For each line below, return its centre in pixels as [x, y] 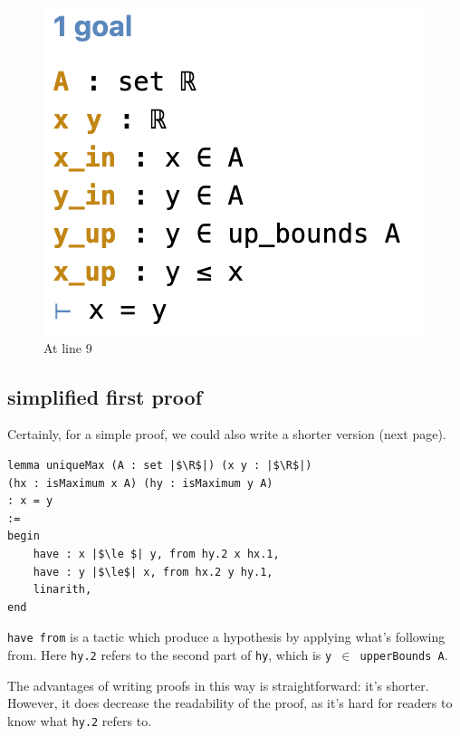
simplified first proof [105, 396]
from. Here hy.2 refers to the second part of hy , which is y [170, 654]
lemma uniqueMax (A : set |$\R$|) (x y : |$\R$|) [160, 465]
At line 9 [68, 347]
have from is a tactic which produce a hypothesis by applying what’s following [226, 637]
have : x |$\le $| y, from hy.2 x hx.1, [156, 554]
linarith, [62, 590]
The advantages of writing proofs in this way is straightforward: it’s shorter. [218, 685]
